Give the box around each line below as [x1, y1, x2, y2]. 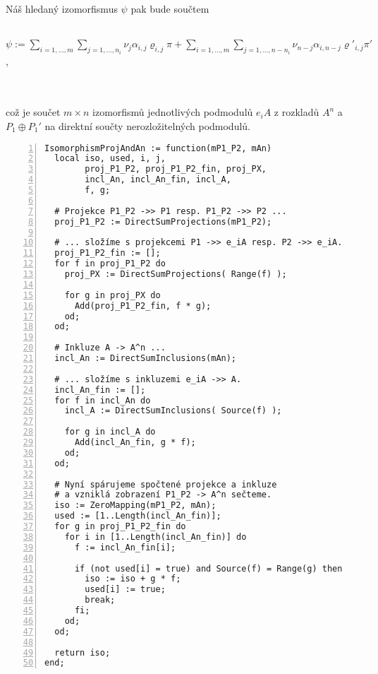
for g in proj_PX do [64, 290, 161, 300]
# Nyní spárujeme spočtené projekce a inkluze [54, 479, 277, 490]
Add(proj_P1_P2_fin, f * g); [74, 300, 212, 311]
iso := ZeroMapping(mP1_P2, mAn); [54, 500, 217, 511]
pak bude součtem [130, 1, 209, 16]
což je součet [6, 105, 61, 119]
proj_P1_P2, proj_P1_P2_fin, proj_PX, [85, 164, 267, 175]
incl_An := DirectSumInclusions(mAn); [54, 353, 237, 364]
